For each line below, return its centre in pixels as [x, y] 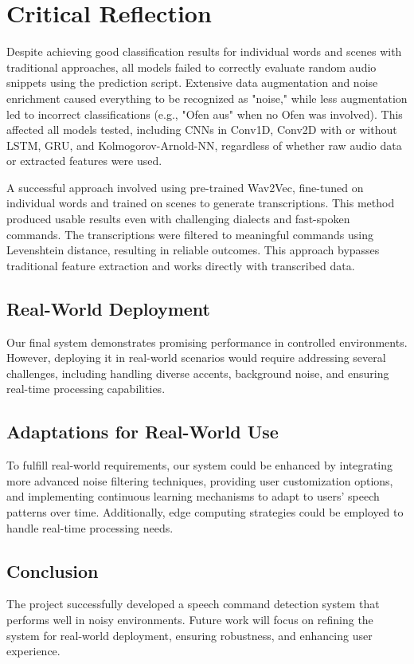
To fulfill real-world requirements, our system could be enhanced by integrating [200, 465]
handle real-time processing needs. [90, 527]
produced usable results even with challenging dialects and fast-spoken [178, 219]
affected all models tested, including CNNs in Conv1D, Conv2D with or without [202, 130]
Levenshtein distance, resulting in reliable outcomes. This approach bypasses [193, 250]
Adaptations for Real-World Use [143, 432]
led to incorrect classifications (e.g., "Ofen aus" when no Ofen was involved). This [205, 114]
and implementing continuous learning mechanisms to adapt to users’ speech [193, 496]
